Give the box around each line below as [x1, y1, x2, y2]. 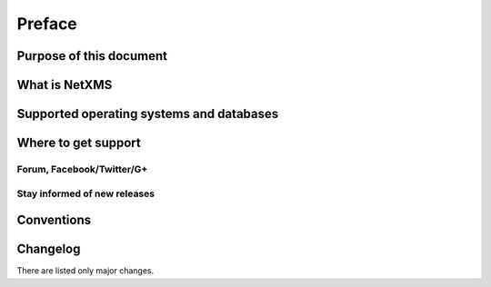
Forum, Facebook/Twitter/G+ [16, 163, 148, 175]
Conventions [16, 213, 92, 228]
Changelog [16, 242, 81, 257]
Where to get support [16, 135, 141, 151]
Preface [16, 14, 77, 34]
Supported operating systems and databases [16, 106, 279, 122]
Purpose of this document [16, 48, 168, 64]
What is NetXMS [16, 77, 113, 93]
